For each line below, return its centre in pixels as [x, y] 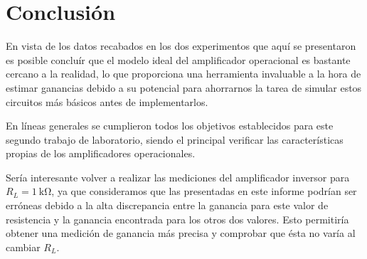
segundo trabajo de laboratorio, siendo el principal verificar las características [175, 139]
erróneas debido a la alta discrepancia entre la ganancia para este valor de [167, 205]
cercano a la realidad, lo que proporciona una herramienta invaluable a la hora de [183, 74]
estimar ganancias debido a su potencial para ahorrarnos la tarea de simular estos [184, 87]
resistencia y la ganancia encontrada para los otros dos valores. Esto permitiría [177, 219]
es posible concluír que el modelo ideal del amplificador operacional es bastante [178, 59]
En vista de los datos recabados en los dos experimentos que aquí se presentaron [181, 46]
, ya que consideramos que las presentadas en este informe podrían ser [204, 191]
